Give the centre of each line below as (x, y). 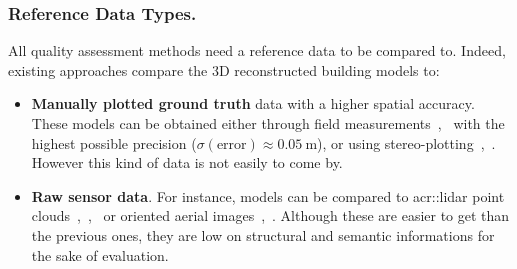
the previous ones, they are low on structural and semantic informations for (263, 234)
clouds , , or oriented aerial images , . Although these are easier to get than (270, 215)
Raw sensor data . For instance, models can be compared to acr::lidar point (268, 195)
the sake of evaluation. (100, 254)
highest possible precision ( (114, 142)
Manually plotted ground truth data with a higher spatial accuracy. (253, 103)
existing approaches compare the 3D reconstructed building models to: (224, 69)
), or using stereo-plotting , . (406, 142)
